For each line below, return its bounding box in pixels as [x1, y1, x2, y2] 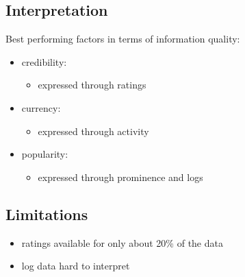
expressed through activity [38, 123, 149, 138]
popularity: [21, 147, 68, 161]
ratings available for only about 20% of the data [21, 235, 223, 250]
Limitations [5, 203, 88, 224]
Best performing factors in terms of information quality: [5, 32, 240, 46]
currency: [21, 100, 61, 115]
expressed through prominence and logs [38, 169, 203, 184]
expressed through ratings [38, 77, 146, 92]
